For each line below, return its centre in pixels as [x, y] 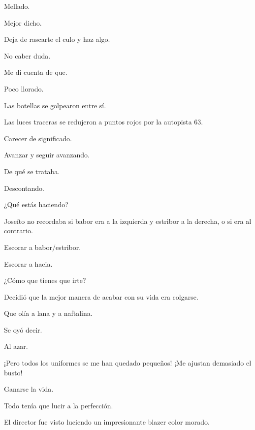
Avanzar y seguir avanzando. [47, 155]
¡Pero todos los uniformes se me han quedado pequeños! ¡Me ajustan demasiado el [128, 363]
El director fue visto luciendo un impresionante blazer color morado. [107, 422]
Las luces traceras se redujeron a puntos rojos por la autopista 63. [104, 122]
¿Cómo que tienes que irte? [45, 280]
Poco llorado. [24, 88]
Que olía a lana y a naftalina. [48, 313]
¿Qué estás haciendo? [36, 204]
